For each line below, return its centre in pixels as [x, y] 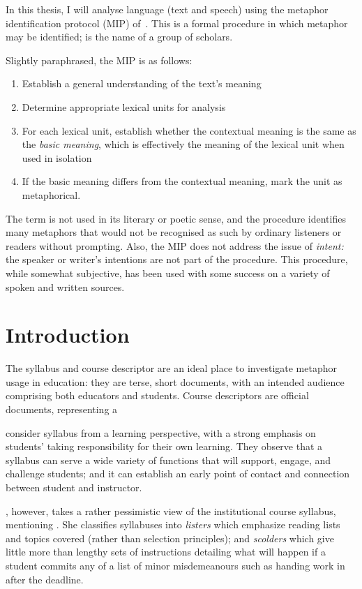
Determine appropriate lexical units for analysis [124, 106]
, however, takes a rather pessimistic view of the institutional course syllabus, [171, 510]
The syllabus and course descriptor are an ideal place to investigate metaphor [172, 368]
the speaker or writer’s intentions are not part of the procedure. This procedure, [177, 259]
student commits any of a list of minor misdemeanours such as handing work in [175, 565]
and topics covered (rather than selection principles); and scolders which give [170, 538]
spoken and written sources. [65, 286]
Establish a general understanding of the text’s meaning [142, 83]
